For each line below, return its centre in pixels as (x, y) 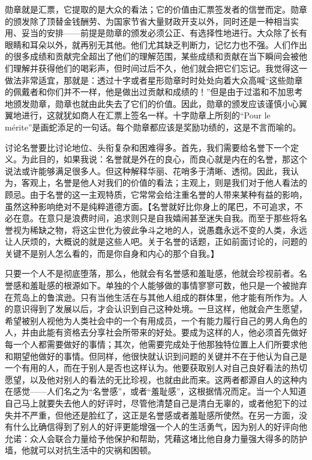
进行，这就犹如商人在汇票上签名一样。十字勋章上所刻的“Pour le (146, 115)
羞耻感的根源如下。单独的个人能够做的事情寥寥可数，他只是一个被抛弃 (168, 285)
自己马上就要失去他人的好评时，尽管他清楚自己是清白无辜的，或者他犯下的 (152, 403)
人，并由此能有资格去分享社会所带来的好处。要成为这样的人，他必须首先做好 (156, 332)
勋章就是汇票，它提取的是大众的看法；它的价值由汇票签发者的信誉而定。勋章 (156, 9)
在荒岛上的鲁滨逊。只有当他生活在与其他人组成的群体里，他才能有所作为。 (152, 297)
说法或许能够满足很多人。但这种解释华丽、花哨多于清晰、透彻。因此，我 (148, 170)
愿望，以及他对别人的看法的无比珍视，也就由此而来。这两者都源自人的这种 (152, 379)
